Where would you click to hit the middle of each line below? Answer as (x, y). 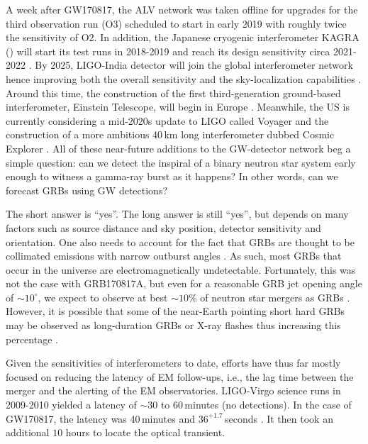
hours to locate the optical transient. (145, 432)
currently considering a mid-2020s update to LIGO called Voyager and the (167, 120)
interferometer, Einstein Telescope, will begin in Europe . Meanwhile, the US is (178, 107)
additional (28, 432)
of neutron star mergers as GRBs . (275, 297)
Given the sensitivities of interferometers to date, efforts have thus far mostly (173, 363)
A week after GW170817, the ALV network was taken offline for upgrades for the (182, 9)
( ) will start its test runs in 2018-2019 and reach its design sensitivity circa (168, 51)
